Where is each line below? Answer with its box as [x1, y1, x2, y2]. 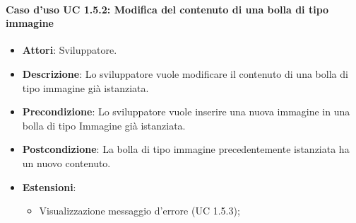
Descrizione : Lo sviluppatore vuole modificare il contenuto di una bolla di [22, 66, 348, 81]
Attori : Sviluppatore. [22, 42, 117, 57]
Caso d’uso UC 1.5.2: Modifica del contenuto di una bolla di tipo [6, 1, 329, 16]
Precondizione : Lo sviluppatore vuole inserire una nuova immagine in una [22, 104, 350, 119]
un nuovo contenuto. [22, 155, 111, 170]
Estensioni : [22, 179, 76, 194]
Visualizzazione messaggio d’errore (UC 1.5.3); [39, 203, 240, 218]
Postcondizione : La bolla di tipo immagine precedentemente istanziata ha [22, 142, 350, 156]
